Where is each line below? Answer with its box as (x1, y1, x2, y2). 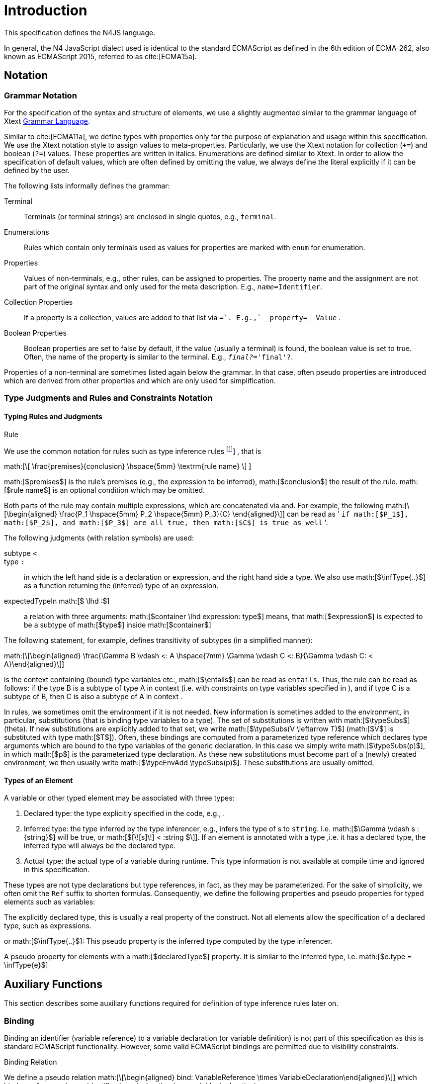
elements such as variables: (4, 898, 95, 906)
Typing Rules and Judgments (4, 412, 102, 421)
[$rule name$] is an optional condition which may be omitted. (4, 486, 205, 495)
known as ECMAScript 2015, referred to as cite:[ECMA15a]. (4, 52, 197, 61)
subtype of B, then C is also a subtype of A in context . (4, 692, 182, 701)
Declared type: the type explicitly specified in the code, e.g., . (24, 809, 225, 818)
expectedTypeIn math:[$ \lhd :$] (4, 597, 110, 606)
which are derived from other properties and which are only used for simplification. (4, 376, 276, 385)
